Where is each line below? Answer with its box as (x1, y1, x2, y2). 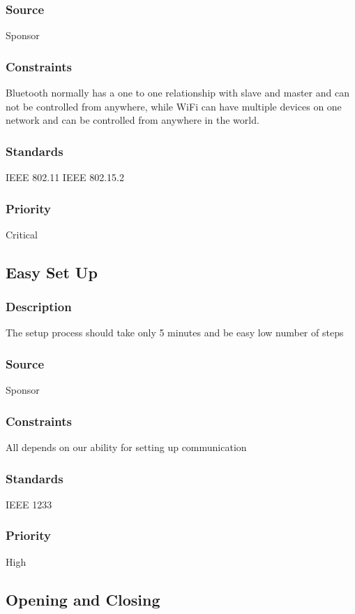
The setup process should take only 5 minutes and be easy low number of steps (6, 325, 344, 340)
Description (6, 298, 72, 315)
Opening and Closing (6, 588, 160, 610)
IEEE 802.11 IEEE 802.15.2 (6, 170, 124, 185)
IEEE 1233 (6, 497, 52, 511)
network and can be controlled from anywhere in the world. (6, 113, 259, 127)
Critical (6, 227, 38, 241)
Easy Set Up (6, 261, 98, 283)
